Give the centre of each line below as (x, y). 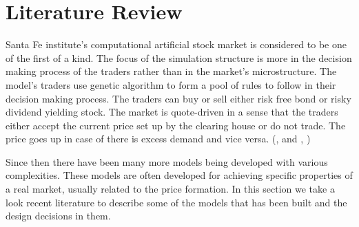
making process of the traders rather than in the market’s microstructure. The (171, 71)
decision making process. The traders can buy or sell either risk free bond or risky (178, 98)
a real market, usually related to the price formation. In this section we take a (170, 189)
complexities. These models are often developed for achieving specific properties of (179, 175)
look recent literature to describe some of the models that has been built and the (176, 202)
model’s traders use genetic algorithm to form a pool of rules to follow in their (171, 84)
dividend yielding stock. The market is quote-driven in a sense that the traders (172, 112)
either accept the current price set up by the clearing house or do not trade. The (176, 125)
